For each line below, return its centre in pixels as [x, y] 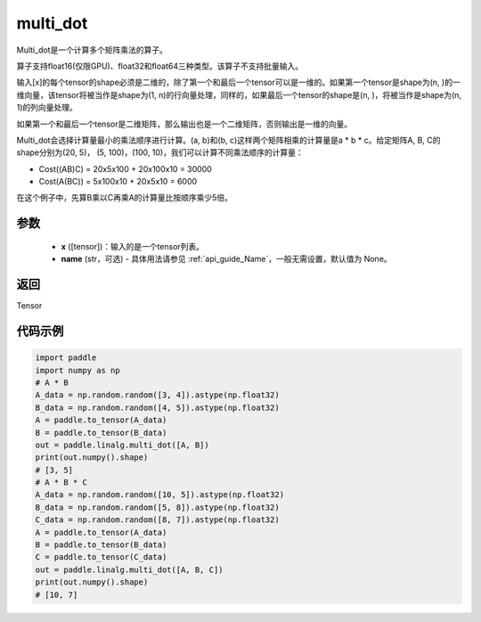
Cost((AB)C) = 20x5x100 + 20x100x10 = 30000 [126, 168]
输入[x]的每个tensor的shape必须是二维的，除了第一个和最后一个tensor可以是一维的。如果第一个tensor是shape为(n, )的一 [238, 82]
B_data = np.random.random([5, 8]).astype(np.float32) [157, 507]
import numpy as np [77, 370]
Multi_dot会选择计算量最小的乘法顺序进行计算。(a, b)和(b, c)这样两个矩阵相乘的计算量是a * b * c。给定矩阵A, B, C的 [228, 140]
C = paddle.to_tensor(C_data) [101, 557]
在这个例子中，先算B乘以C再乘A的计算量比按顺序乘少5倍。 [125, 198]
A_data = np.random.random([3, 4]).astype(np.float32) [157, 395]
